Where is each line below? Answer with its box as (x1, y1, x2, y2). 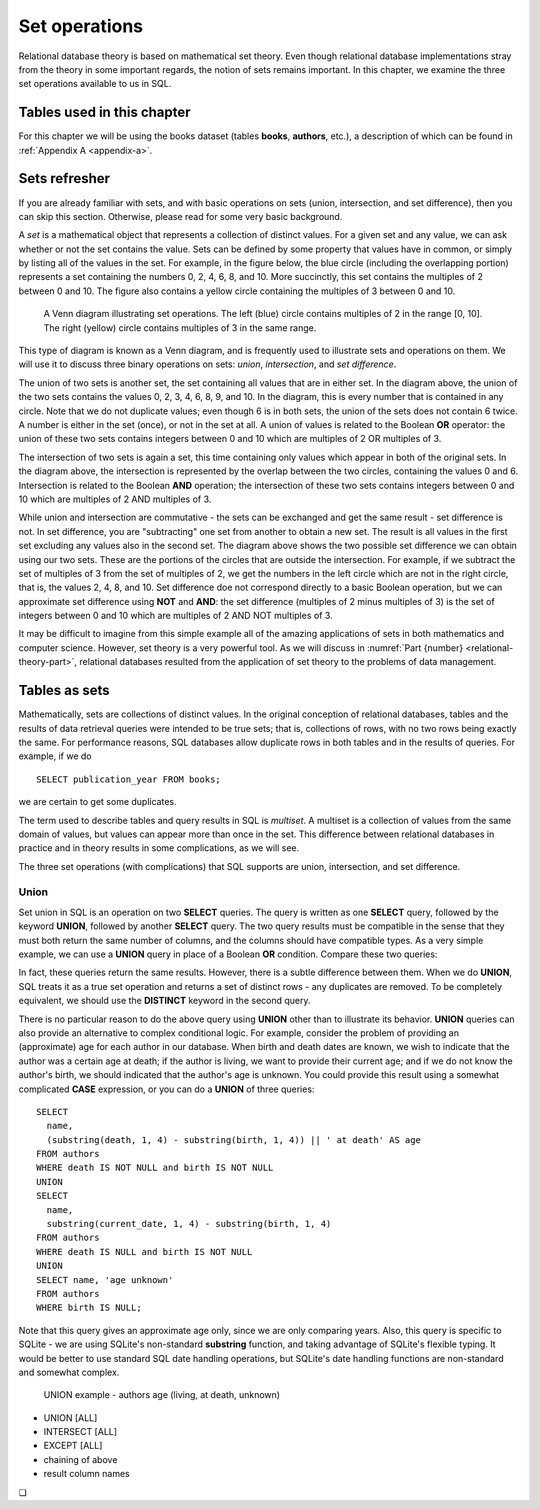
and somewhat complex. (18, 1366, 120, 1378)
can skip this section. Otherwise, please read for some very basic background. (18, 210, 343, 222)
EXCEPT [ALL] (43, 1440, 103, 1452)
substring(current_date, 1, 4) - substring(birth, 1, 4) (46, 1218, 332, 1230)
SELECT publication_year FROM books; (36, 773, 222, 785)
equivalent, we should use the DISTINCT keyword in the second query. (18, 995, 311, 1007)
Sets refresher (18, 170, 110, 187)
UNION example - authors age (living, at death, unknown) (43, 1389, 280, 1401)
